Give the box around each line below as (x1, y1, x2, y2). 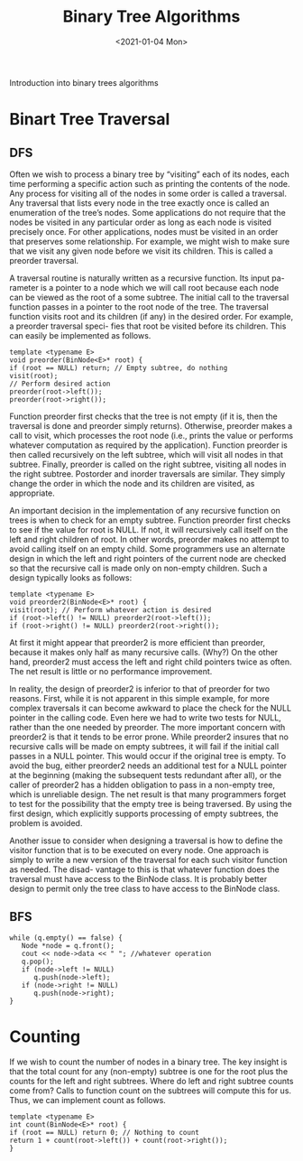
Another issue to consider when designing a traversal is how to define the (9, 835, 283, 846)
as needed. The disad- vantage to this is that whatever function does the (9, 864, 280, 875)
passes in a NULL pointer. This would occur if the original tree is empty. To (9, 750, 287, 761)
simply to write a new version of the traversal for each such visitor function (9, 854, 288, 865)
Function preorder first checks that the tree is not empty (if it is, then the (9, 411, 278, 422)
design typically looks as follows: (9, 571, 133, 583)
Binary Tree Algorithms (62, 6, 241, 27)
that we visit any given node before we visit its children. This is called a (9, 246, 273, 256)
